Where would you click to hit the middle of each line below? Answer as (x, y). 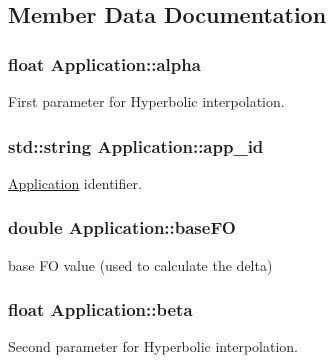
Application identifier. (75, 182)
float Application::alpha (104, 63)
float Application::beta (100, 309)
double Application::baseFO (122, 227)
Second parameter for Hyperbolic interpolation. (153, 346)
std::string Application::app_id (136, 145)
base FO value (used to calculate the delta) (140, 264)
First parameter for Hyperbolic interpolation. (146, 101)
